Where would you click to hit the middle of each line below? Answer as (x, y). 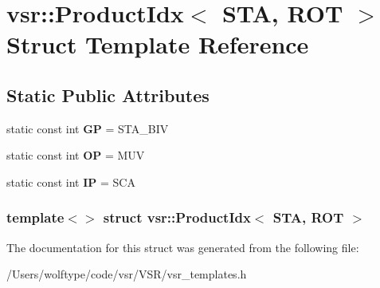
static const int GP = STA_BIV (88, 128)
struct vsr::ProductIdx (177, 217)
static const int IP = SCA (71, 181)
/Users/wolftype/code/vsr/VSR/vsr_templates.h (127, 274)
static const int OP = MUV (76, 155)
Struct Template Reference (158, 44)
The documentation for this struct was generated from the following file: (183, 247)
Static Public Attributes (108, 95)
